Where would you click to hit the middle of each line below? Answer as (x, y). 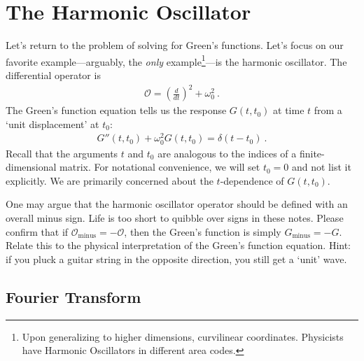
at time (289, 110)
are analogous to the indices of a (227, 153)
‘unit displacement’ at (52, 123)
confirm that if (37, 231)
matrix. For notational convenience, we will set (160, 167)
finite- (312, 153)
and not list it (321, 167)
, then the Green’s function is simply (203, 231)
